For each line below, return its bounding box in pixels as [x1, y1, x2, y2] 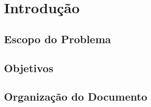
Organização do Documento [4, 89, 148, 104]
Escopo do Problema [4, 31, 111, 46]
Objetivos [4, 60, 54, 75]
